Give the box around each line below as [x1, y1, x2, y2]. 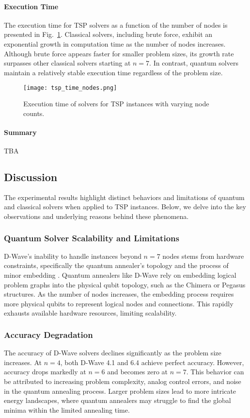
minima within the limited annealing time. [4, 404, 130, 415]
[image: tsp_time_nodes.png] [23, 84, 117, 92]
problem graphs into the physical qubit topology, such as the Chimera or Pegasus [4, 279, 246, 289]
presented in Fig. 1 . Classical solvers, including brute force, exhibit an [4, 29, 213, 39]
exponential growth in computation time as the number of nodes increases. [4, 38, 226, 49]
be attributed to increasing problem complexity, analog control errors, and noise [4, 376, 241, 386]
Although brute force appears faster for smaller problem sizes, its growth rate [4, 48, 234, 58]
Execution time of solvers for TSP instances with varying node [23, 99, 209, 109]
